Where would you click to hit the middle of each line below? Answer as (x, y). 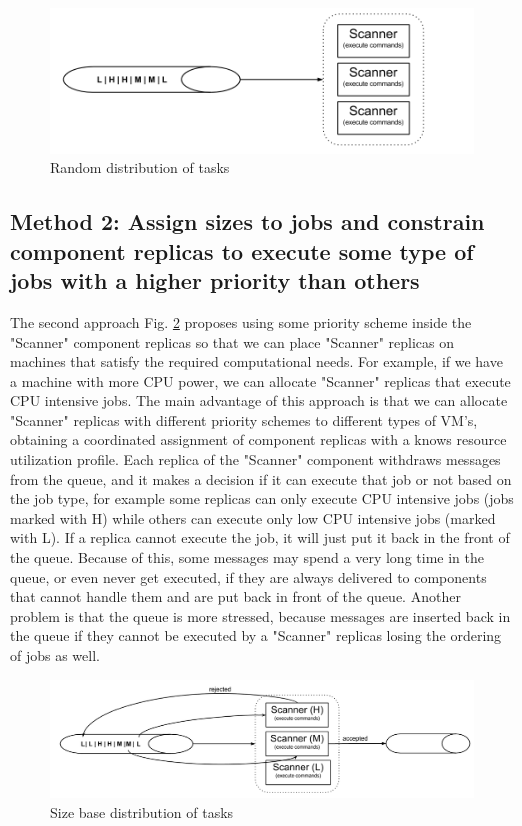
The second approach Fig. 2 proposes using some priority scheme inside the (241, 321)
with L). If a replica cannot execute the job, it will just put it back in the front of (260, 537)
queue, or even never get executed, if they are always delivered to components (248, 576)
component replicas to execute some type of (242, 250)
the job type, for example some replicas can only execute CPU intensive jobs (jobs (262, 498)
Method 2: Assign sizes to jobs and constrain (247, 221)
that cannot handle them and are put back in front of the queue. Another (235, 596)
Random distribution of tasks (140, 167)
